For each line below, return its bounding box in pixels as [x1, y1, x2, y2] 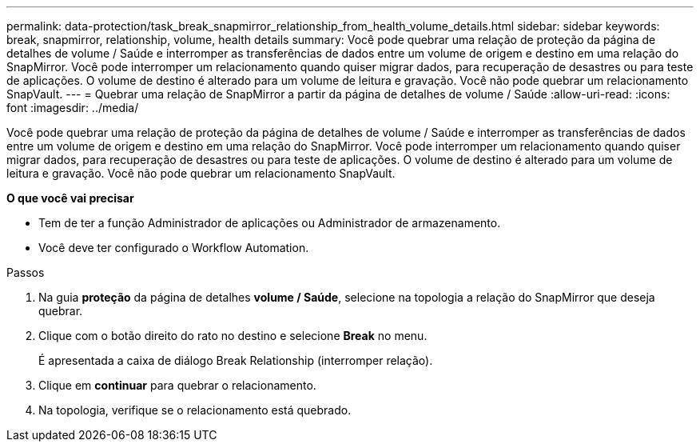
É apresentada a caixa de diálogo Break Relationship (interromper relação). [38, 354, 433, 367]
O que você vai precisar [6, 191, 134, 205]
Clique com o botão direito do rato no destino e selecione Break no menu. [38, 329, 428, 342]
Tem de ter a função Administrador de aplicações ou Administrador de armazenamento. [38, 216, 501, 230]
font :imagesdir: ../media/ [6, 101, 139, 114]
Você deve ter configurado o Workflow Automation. [38, 241, 309, 254]
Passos [6, 266, 45, 279]
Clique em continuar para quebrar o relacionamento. [38, 378, 316, 392]
